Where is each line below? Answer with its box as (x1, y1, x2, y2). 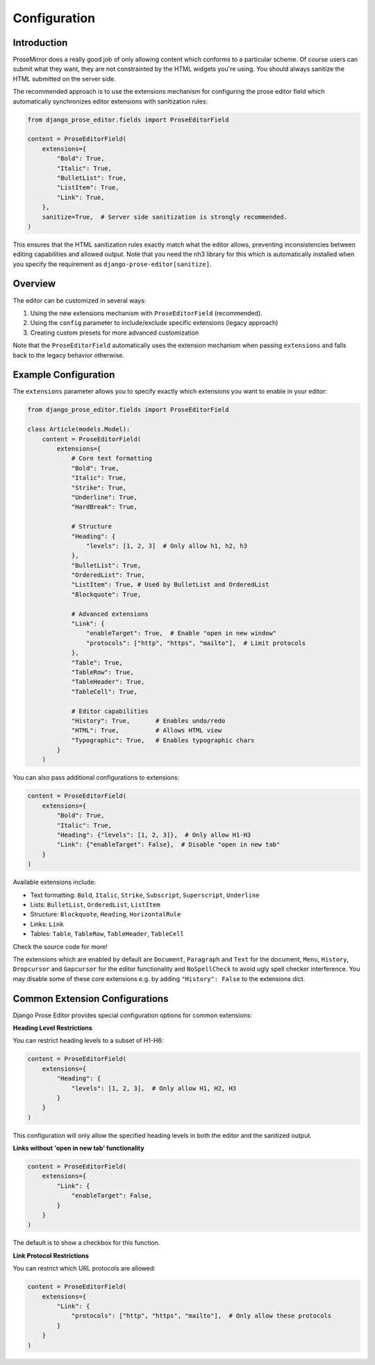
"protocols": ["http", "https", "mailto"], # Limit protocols (85, 639, 306, 647)
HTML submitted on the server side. (12, 74, 116, 83)
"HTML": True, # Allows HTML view (71, 726, 222, 735)
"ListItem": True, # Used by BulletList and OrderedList (71, 580, 269, 589)
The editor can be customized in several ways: (12, 296, 147, 305)
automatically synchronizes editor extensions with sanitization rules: (12, 97, 208, 106)
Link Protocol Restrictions (12, 1251, 90, 1259)
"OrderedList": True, (71, 571, 145, 579)
